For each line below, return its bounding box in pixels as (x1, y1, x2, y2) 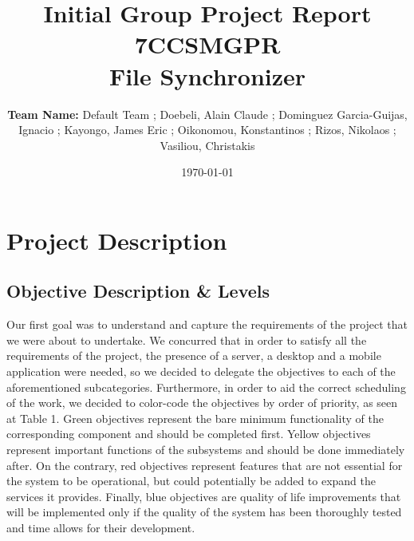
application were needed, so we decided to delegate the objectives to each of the (6, 363, 396, 380)
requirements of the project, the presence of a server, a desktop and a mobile (6, 347, 381, 364)
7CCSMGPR (134, 28, 281, 61)
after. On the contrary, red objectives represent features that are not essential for (6, 456, 403, 473)
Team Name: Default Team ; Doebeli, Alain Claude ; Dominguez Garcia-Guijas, (7, 105, 408, 122)
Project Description (6, 223, 227, 256)
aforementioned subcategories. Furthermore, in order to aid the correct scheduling (6, 378, 406, 395)
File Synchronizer (108, 59, 306, 92)
